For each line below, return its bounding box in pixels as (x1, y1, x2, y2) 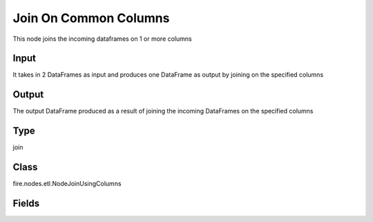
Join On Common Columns (12, 10, 170, 26)
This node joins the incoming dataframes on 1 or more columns (12, 35, 193, 43)
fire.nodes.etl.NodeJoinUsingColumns (12, 180, 122, 188)
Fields (12, 197, 40, 209)
